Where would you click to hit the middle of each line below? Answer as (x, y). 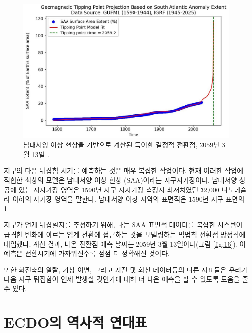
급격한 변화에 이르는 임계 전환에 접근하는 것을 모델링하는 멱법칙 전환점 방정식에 (125, 234)
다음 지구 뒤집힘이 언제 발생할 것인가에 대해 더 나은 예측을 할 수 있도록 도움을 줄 (126, 279)
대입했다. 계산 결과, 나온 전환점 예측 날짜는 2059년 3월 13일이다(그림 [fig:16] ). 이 (125, 244)
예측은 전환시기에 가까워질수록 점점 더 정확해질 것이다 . (87, 253)
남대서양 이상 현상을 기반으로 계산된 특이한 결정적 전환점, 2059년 (122, 145)
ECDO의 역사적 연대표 (76, 322)
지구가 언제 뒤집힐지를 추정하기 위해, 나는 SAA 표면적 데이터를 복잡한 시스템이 (123, 225)
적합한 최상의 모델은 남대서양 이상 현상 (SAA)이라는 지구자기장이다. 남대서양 (121, 180)
